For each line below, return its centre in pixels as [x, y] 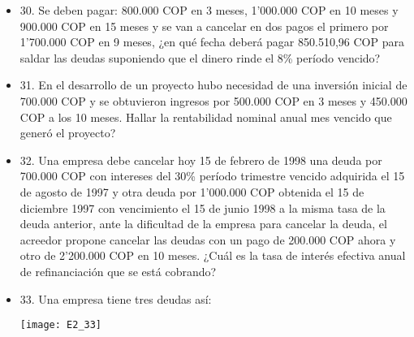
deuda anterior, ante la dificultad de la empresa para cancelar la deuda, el [203, 224]
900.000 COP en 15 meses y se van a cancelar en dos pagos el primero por [204, 26]
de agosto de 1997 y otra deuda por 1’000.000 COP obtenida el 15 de [192, 191]
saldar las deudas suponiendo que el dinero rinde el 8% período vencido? [200, 57]
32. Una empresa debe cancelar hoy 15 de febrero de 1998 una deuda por [201, 160]
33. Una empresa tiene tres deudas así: [116, 298]
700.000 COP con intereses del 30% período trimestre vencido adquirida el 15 [212, 176]
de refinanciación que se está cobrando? [118, 271]
